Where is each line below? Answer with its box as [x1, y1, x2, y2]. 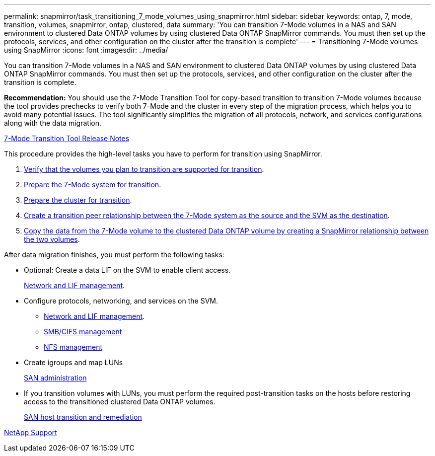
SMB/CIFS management [44, 327, 122, 336]
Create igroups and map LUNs [24, 358, 123, 367]
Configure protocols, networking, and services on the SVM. [24, 297, 218, 305]
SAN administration [24, 374, 87, 382]
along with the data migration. [4, 119, 101, 127]
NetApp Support [4, 428, 57, 437]
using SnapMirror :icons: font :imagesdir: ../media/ [4, 46, 168, 54]
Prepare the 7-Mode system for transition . [24, 180, 161, 189]
